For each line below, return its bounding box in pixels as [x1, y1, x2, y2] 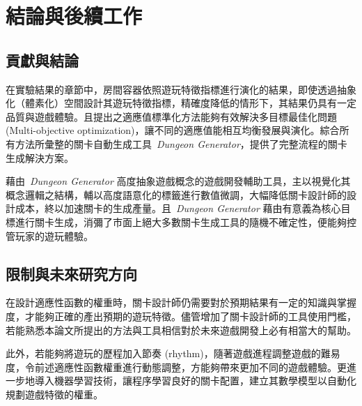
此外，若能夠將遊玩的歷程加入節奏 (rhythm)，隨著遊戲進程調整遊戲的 [6, 346, 321, 361]
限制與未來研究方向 [6, 262, 137, 284]
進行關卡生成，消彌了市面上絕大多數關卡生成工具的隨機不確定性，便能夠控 [15, 214, 356, 229]
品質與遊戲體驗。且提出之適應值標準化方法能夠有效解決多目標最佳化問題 [6, 109, 337, 123]
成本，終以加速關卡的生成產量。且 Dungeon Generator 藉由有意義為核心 [15, 201, 341, 216]
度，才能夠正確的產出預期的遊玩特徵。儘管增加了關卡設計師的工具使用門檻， [6, 308, 356, 323]
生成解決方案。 [6, 150, 74, 165]
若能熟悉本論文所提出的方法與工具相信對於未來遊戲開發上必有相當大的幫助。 [6, 322, 356, 337]
